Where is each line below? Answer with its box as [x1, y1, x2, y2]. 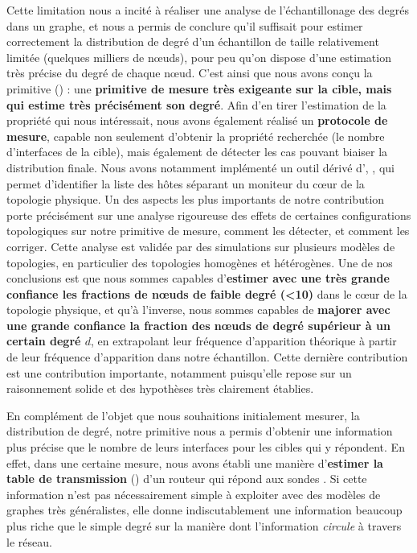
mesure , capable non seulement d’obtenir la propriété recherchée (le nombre [6, 127, 385, 144]
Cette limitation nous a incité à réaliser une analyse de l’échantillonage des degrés [6, 2, 409, 18]
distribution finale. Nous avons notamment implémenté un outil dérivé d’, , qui [6, 159, 395, 175]
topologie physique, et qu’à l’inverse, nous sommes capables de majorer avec [6, 301, 390, 318]
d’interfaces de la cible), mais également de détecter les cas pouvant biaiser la [6, 143, 388, 160]
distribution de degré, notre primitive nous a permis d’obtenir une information [6, 423, 393, 440]
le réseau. [6, 533, 52, 550]
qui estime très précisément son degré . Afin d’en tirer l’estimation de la [6, 96, 386, 113]
